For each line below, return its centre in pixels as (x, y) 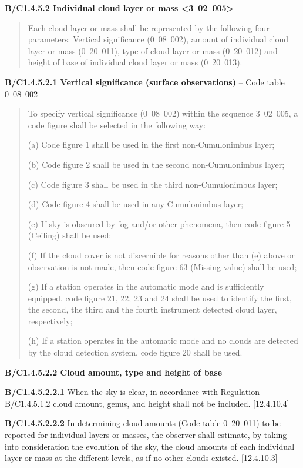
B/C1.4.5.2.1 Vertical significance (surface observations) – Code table (145, 82)
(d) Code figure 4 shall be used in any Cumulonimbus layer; (136, 204)
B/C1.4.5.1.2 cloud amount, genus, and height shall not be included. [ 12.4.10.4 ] (147, 403)
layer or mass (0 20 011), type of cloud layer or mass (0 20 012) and (153, 50)
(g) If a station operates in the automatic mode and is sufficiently (146, 286)
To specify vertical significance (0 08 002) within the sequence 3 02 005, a (163, 113)
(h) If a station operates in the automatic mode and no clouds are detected (163, 341)
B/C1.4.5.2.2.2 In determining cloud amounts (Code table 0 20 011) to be (143, 423)
